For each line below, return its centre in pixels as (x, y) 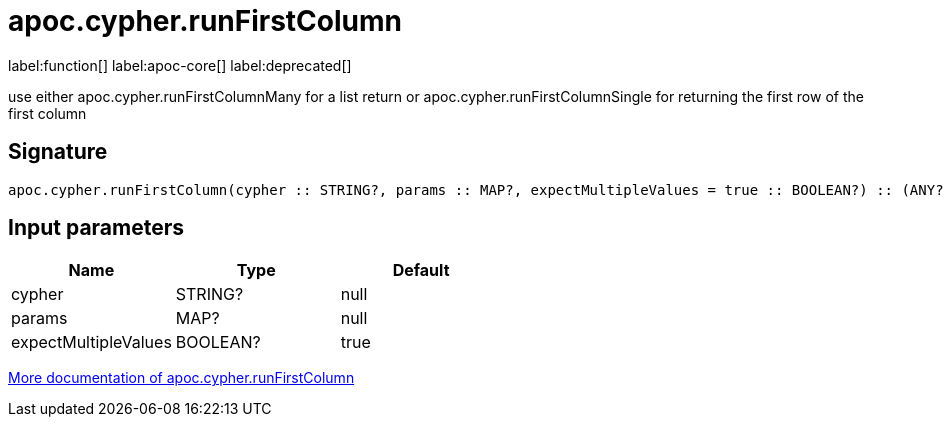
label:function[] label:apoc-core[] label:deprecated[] (180, 65)
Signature (58, 152)
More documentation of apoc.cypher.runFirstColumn (181, 378)
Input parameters (96, 228)
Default (421, 270)
